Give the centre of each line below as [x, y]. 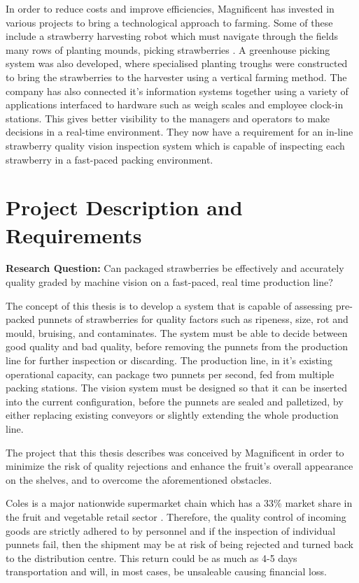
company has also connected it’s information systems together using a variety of [177, 91]
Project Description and [124, 207]
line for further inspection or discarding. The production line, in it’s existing [169, 360]
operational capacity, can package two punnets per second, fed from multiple [170, 374]
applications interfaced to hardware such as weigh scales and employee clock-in [175, 105]
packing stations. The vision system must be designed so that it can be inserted [176, 388]
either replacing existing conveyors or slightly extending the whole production [172, 415]
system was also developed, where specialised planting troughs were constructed [177, 63]
